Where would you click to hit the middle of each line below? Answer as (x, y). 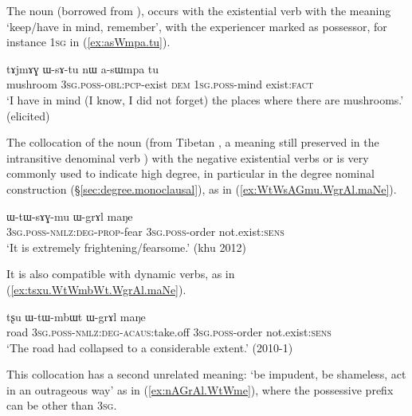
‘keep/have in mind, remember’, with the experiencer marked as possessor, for (197, 26)
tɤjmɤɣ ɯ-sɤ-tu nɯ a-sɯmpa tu (83, 68)
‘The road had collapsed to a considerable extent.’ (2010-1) (150, 347)
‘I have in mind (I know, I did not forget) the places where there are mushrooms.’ (205, 99)
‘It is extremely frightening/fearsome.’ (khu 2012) (126, 247)
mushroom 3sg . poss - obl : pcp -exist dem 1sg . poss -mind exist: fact (160, 84)
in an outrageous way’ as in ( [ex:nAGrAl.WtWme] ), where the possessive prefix (200, 389)
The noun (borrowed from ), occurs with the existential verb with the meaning (199, 10)
